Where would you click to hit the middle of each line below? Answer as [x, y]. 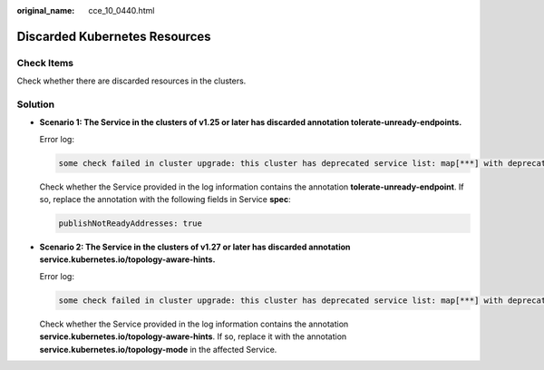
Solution [36, 104]
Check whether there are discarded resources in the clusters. [131, 81]
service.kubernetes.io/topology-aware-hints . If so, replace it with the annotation [193, 336]
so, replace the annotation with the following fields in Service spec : [165, 200]
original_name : [46, 10]
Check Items [45, 63]
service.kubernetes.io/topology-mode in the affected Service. [158, 349]
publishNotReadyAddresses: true [131, 224]
